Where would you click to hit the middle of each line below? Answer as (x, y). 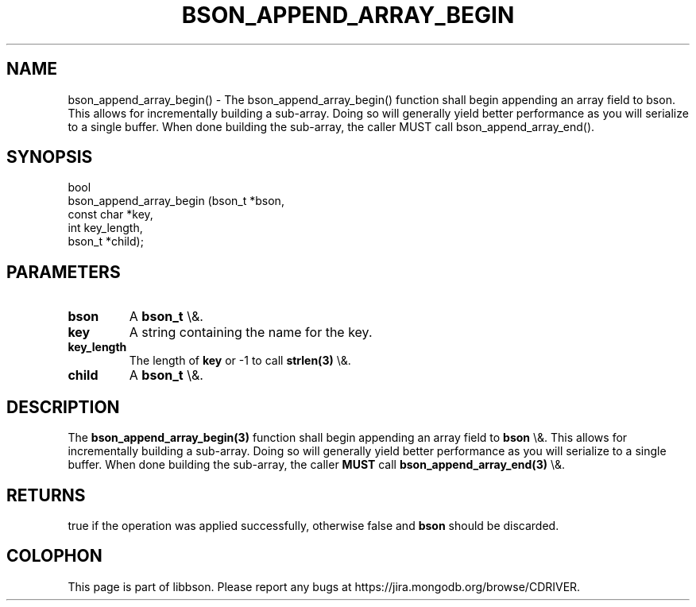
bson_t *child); (106, 242)
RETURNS (46, 495)
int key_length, (105, 228)
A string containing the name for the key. (251, 332)
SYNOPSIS (50, 157)
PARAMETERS (64, 272)
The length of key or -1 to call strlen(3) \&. (240, 361)
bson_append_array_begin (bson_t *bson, (176, 201)
